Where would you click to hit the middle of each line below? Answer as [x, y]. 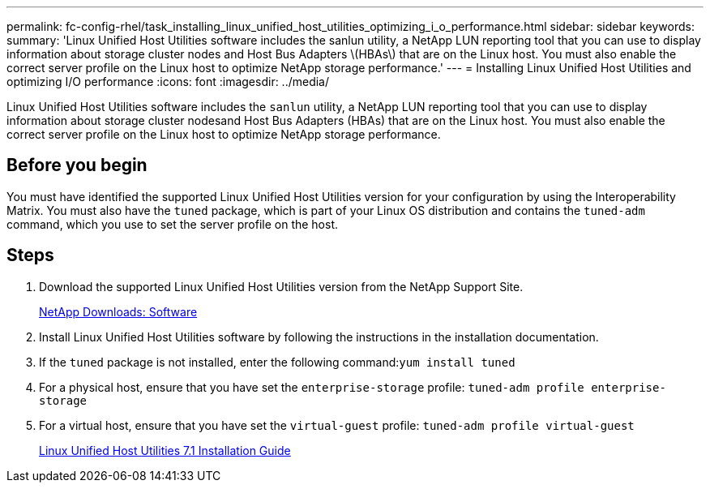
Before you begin [77, 165]
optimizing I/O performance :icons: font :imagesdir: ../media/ [168, 81]
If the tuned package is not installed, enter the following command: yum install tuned [277, 362]
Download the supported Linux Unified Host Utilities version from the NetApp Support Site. [281, 286]
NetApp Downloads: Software [118, 311]
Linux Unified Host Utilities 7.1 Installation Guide [165, 450]
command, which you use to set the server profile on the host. [173, 224]
